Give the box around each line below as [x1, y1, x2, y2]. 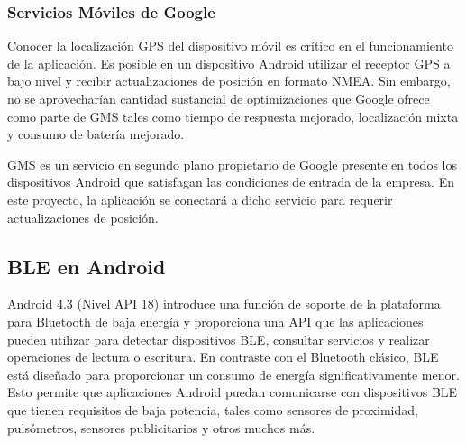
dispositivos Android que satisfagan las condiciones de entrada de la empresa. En [7, 172, 454, 191]
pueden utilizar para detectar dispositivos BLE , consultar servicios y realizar [7, 329, 430, 348]
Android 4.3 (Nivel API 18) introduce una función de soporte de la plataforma [7, 294, 441, 313]
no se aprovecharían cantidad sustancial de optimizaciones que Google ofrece [7, 89, 430, 107]
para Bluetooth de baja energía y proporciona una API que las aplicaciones [7, 311, 424, 330]
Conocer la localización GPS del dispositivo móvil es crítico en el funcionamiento [7, 36, 453, 55]
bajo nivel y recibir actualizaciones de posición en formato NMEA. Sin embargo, [7, 71, 451, 90]
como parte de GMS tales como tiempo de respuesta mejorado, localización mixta [7, 106, 459, 125]
